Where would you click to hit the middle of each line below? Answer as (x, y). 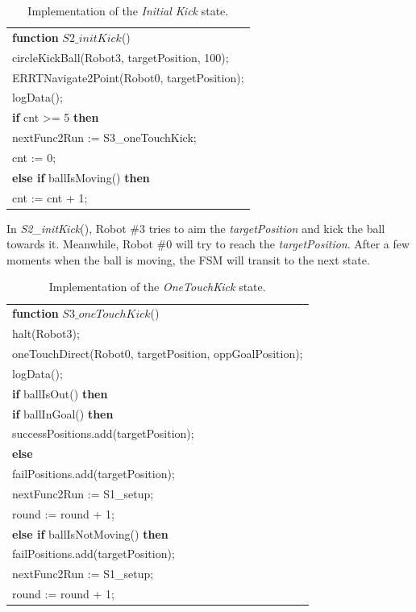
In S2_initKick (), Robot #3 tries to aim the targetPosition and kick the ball (196, 228)
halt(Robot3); (46, 333)
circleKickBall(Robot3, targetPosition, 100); (121, 57)
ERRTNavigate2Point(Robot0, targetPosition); (128, 77)
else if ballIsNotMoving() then (90, 533)
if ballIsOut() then (60, 393)
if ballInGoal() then (63, 413)
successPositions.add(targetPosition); (103, 433)
